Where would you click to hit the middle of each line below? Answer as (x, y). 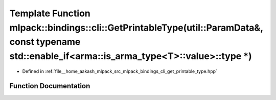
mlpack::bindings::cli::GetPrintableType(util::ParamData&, (136, 28)
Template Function (50, 13)
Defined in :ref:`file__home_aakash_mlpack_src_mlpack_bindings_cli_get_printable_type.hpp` (120, 71)
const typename (45, 42)
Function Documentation (50, 86)
